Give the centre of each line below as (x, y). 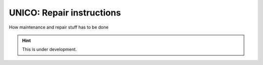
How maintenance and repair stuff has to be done (59, 27)
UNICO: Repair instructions (65, 13)
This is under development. (50, 49)
